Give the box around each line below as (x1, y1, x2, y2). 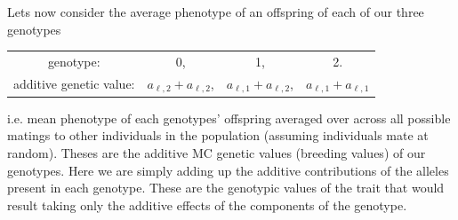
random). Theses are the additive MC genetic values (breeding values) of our (7, 143, 426, 161)
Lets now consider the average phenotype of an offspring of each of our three (7, 3, 424, 20)
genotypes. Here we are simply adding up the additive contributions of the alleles (7, 161, 449, 179)
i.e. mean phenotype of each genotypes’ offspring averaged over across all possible (7, 108, 451, 127)
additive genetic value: (13, 75, 135, 93)
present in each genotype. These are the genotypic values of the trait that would (7, 178, 445, 197)
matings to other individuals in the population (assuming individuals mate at (7, 126, 429, 145)
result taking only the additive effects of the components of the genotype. (7, 195, 407, 214)
